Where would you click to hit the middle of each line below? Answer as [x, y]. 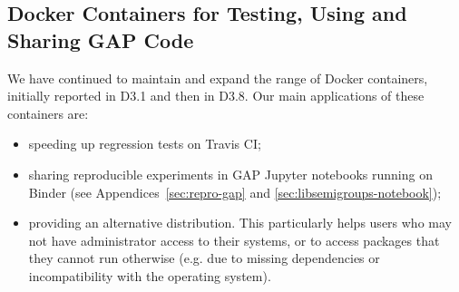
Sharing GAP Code [101, 39]
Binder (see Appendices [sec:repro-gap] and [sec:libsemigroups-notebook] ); [235, 192]
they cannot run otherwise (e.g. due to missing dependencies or [204, 258]
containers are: [48, 113]
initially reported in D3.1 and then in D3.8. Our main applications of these [216, 96]
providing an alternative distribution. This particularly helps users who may [240, 223]
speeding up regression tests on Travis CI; [145, 144]
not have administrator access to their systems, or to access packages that [234, 240]
